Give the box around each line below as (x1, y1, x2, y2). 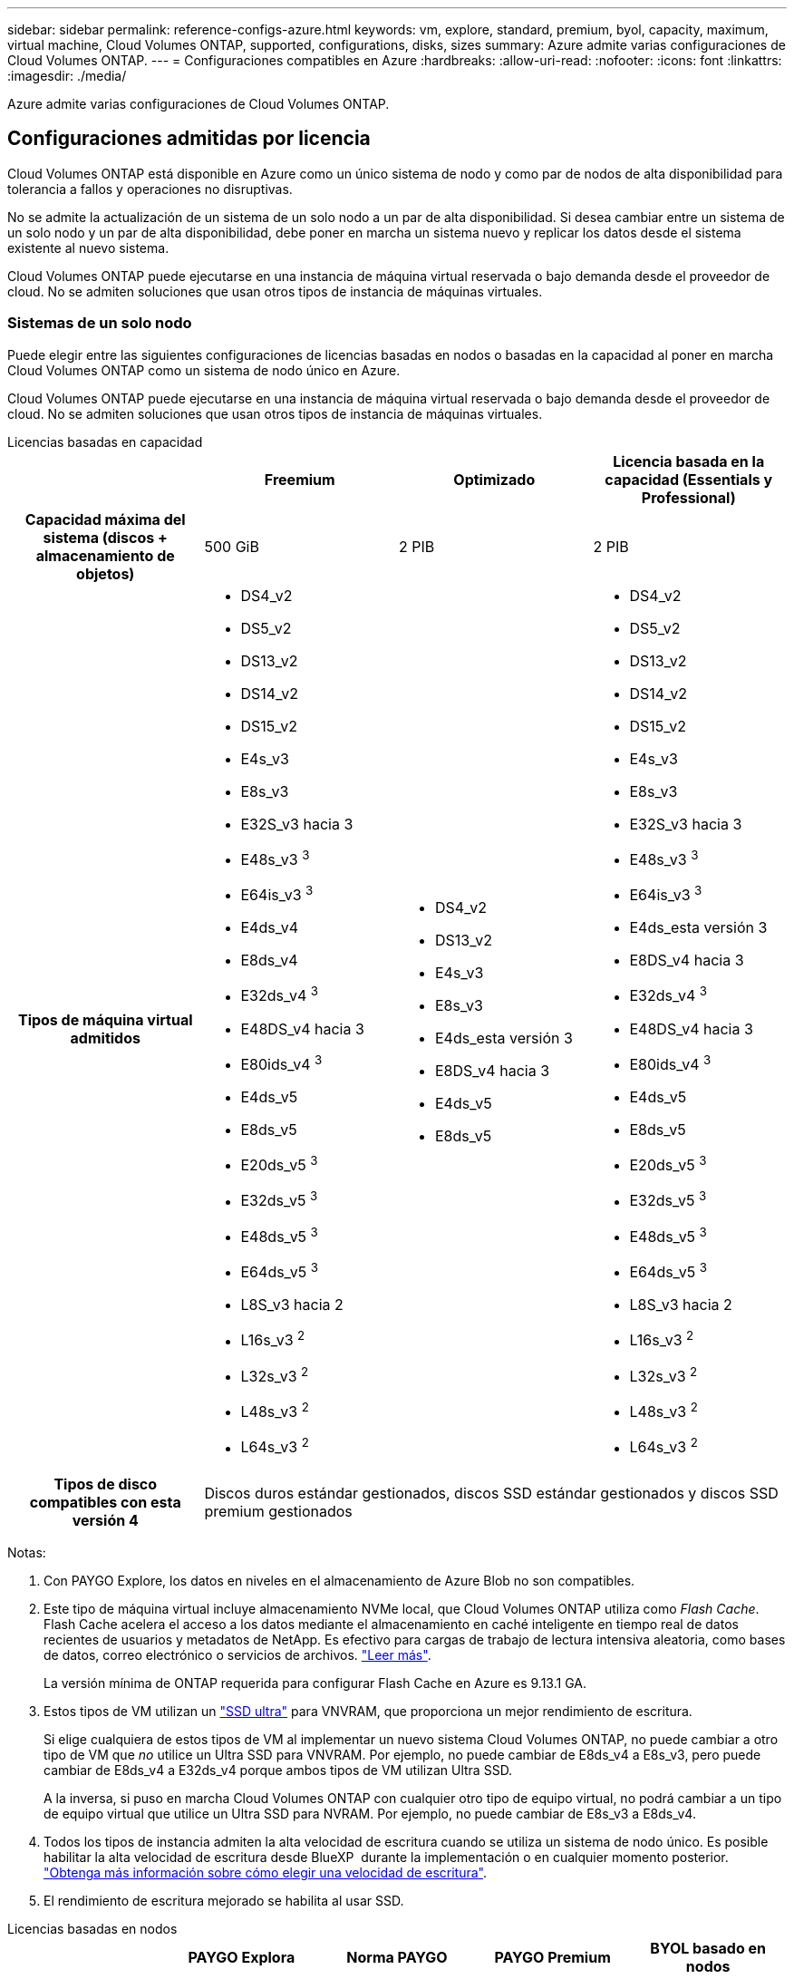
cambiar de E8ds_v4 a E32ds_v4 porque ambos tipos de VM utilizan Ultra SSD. (44, 1761, 513, 1778)
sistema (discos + (43, 528, 168, 547)
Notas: (7, 1544, 46, 1560)
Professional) (641, 488, 736, 507)
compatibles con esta (29, 1492, 181, 1511)
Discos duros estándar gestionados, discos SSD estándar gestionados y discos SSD (204, 1483, 779, 1502)
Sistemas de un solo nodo (7, 314, 192, 333)
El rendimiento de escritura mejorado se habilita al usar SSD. (44, 1892, 404, 1908)
